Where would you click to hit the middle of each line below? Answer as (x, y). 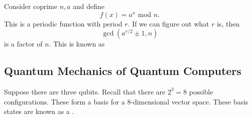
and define (89, 6)
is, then (228, 23)
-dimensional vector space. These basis (189, 101)
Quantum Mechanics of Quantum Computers (123, 71)
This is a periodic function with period (63, 23)
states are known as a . (39, 111)
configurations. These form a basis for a (65, 101)
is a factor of (23, 44)
